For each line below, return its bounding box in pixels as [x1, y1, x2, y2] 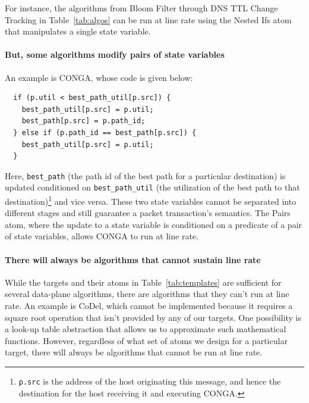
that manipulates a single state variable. [5, 25, 151, 38]
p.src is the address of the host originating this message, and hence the [18, 375, 281, 388]
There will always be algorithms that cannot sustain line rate [5, 253, 261, 265]
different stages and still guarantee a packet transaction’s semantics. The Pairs [5, 207, 291, 219]
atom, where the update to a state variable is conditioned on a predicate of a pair [5, 218, 302, 230]
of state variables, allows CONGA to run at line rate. [5, 230, 198, 242]
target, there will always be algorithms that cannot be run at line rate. [5, 346, 263, 358]
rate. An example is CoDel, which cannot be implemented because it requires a [5, 299, 293, 312]
